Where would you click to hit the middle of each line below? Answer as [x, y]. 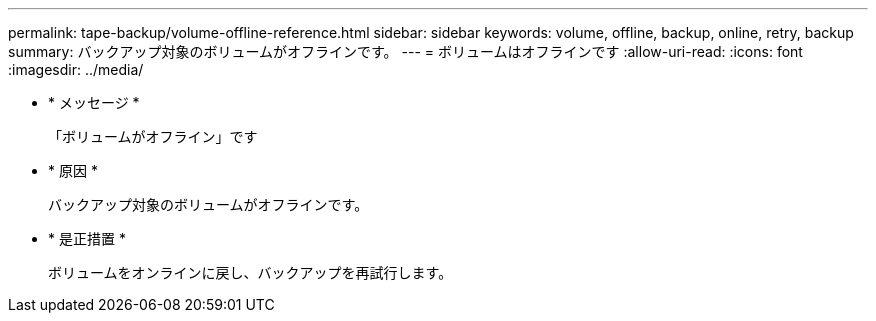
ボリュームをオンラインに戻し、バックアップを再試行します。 [250, 272]
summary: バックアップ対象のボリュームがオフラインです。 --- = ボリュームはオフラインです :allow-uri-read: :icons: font [405, 51]
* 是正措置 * [87, 238]
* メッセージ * [94, 102]
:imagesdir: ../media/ [76, 69]
